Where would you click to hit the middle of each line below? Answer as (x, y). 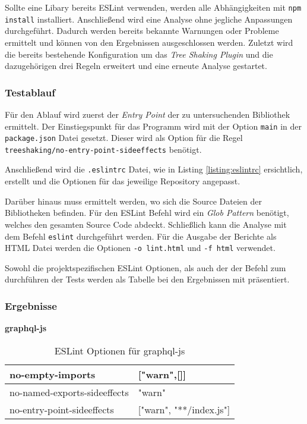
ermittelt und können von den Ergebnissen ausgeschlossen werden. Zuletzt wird (149, 42)
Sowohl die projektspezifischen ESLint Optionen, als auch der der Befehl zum (145, 267)
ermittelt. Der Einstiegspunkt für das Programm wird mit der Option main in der (153, 126)
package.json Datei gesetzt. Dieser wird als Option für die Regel (124, 138)
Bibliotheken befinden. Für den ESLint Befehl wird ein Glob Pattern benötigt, (147, 213)
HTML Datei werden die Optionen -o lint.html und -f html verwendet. (140, 248)
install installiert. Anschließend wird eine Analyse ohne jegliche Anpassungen (149, 19)
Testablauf (30, 92)
